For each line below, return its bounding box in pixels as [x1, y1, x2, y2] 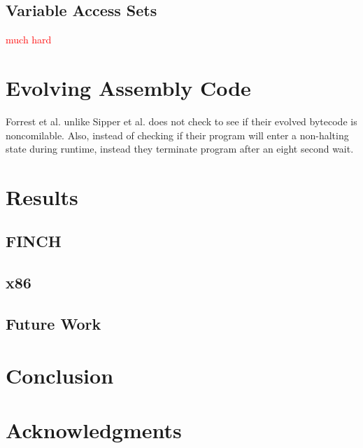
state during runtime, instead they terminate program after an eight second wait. [6, 141, 354, 156]
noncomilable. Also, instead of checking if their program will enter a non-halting [6, 127, 349, 142]
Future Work [6, 313, 101, 335]
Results [6, 182, 78, 211]
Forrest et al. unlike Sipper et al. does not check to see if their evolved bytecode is [6, 113, 357, 128]
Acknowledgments [6, 415, 182, 444]
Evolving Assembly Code [6, 73, 251, 101]
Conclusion [6, 360, 114, 389]
